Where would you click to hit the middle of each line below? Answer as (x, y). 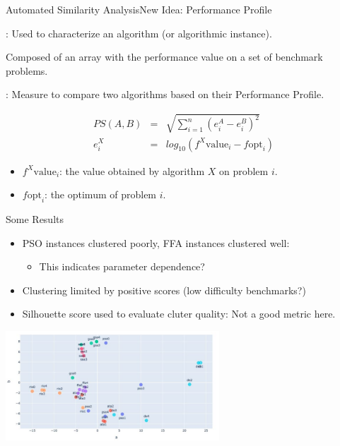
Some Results (35, 218)
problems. (27, 70)
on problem (244, 170)
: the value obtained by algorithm (132, 170)
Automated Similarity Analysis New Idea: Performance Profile (139, 9)
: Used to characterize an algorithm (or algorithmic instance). (139, 33)
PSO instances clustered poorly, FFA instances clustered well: (156, 242)
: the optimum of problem (101, 194)
